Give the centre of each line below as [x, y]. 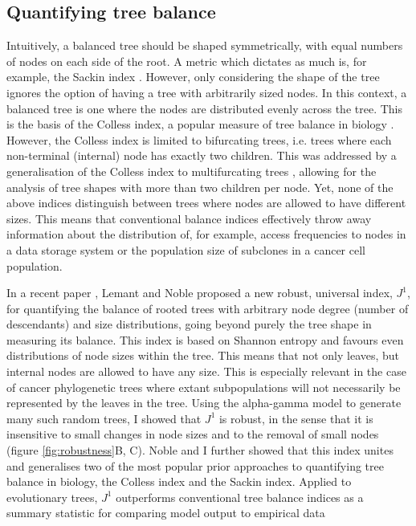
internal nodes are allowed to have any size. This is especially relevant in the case [206, 371]
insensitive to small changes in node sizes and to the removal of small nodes [193, 434]
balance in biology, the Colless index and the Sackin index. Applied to [179, 481]
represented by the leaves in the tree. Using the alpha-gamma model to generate [204, 403]
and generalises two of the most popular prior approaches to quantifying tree [195, 465]
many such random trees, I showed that [104, 418]
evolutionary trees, [52, 497]
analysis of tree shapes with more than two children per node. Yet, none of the [200, 187]
